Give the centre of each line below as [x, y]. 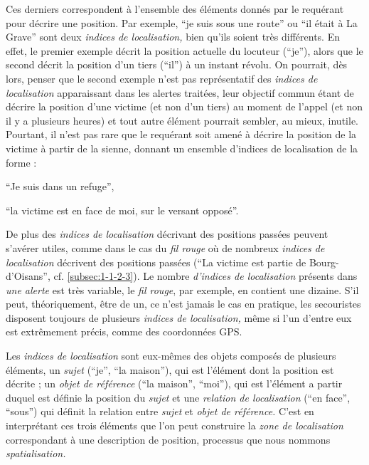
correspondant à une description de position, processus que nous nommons [168, 439]
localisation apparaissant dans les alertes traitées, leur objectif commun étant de [180, 92]
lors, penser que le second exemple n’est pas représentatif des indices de [162, 78]
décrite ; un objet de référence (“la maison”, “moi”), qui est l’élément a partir [174, 383]
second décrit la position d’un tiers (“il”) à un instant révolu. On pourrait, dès [177, 64]
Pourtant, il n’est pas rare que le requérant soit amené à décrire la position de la [181, 134]
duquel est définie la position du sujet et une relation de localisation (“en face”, [178, 397]
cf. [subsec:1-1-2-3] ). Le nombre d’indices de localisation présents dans [205, 276]
